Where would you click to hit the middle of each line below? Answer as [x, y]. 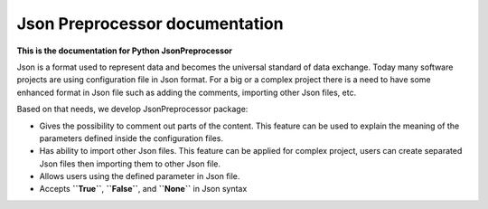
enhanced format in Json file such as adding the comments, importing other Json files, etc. [187, 92]
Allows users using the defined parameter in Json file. [140, 176]
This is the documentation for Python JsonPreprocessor [125, 51]
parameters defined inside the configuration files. [131, 138]
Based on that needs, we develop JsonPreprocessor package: [132, 109]
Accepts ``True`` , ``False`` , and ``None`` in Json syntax [143, 189]
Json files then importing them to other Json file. [130, 164]
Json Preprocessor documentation [150, 24]
